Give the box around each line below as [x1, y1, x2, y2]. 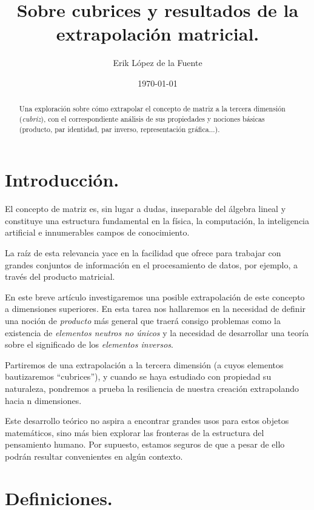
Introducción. [5, 167, 119, 192]
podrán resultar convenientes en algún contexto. [5, 449, 183, 462]
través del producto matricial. [5, 270, 115, 283]
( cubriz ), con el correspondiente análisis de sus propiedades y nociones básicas [19, 113, 265, 124]
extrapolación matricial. [56, 21, 259, 46]
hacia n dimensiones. [5, 394, 82, 406]
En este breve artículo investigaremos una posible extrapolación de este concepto [5, 290, 305, 303]
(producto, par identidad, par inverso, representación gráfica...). [19, 124, 220, 134]
